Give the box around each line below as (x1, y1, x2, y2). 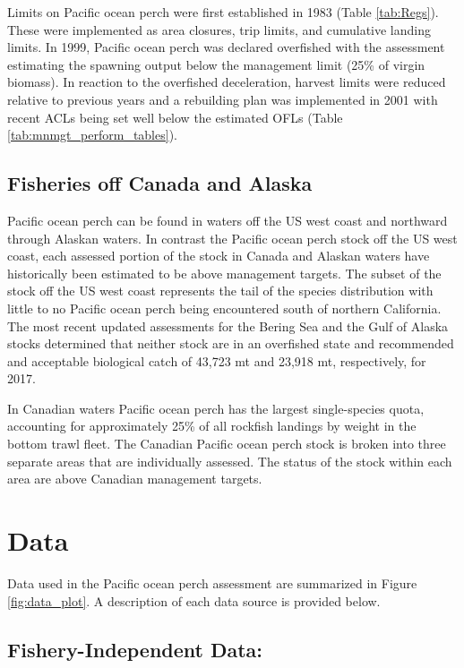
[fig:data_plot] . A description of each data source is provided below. (7, 591, 381, 610)
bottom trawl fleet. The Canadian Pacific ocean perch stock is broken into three (7, 434, 446, 453)
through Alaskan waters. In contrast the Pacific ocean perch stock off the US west (7, 228, 458, 247)
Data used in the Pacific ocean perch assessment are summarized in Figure (7, 573, 417, 592)
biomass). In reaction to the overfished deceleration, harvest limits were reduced (7, 73, 446, 91)
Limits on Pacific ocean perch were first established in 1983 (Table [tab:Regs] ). (7, 3, 439, 21)
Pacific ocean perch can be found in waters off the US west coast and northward (7, 210, 448, 229)
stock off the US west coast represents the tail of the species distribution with (7, 281, 434, 300)
